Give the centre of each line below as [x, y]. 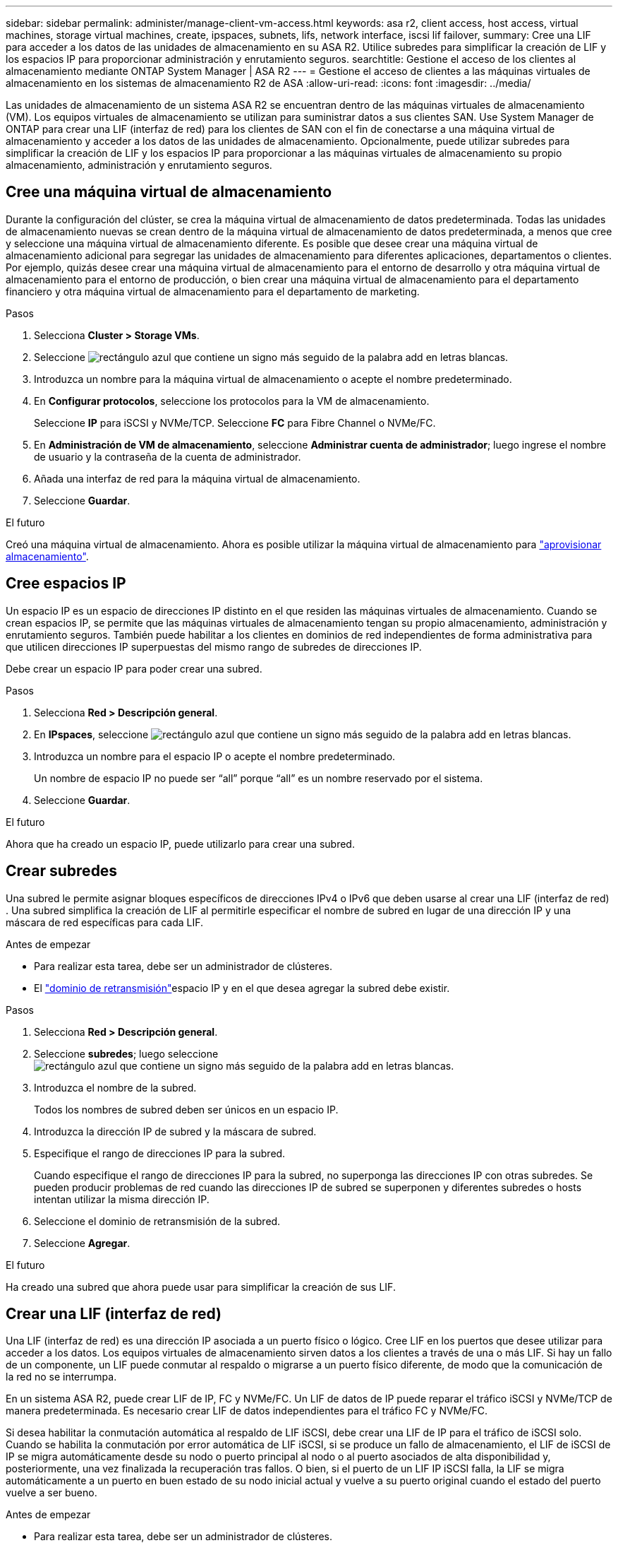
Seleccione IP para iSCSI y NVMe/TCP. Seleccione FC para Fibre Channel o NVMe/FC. [235, 422]
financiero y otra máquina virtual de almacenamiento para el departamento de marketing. [213, 291]
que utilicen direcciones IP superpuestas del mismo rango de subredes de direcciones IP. [214, 646]
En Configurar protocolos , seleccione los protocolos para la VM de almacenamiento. [232, 401]
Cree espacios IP [66, 584]
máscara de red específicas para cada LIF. [105, 922]
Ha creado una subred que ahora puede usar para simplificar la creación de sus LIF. [201, 1287]
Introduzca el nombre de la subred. [115, 1087]
